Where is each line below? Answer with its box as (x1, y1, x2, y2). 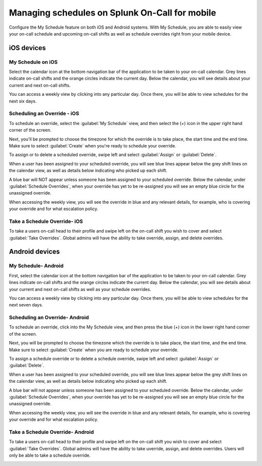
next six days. (9, 98, 37, 104)
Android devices (9, 248, 60, 256)
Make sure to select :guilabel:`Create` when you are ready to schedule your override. (9, 347, 179, 353)
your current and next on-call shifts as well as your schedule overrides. (9, 286, 151, 292)
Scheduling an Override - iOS (9, 110, 80, 117)
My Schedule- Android (9, 263, 64, 269)
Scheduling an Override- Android (9, 314, 89, 321)
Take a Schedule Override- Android (9, 429, 94, 435)
